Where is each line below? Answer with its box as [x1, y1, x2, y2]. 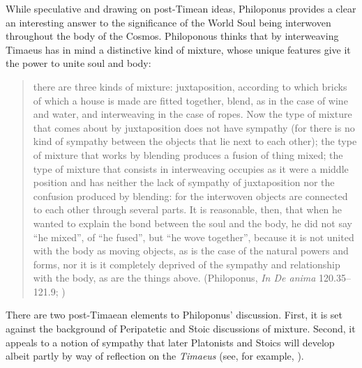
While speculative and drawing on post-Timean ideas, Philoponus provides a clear [6, 1, 356, 15]
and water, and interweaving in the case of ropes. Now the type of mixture [33, 107, 352, 121]
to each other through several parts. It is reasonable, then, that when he [33, 202, 342, 217]
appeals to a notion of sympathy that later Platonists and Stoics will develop [6, 335, 335, 349]
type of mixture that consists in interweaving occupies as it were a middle [33, 161, 349, 176]
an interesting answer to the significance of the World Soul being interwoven [6, 15, 331, 29]
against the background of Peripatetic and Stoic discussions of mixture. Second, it [6, 321, 356, 336]
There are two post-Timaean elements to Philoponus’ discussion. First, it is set [6, 307, 342, 322]
